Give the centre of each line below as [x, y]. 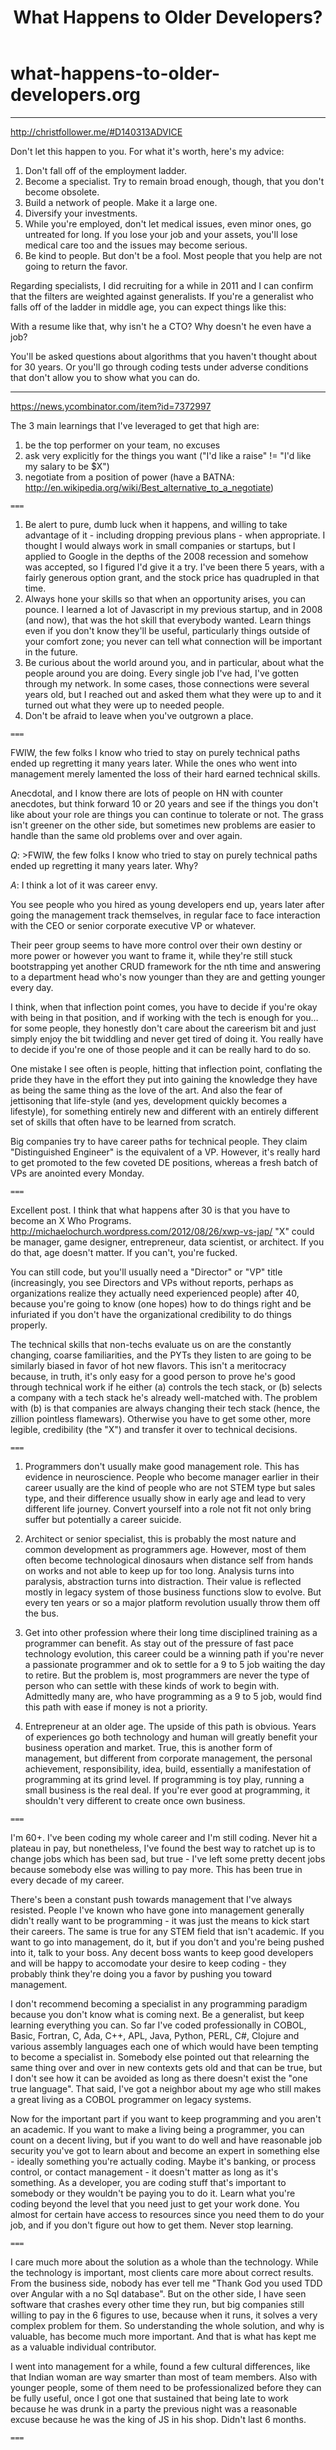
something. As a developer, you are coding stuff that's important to [148, 2182]
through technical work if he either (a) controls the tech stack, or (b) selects [166, 1387]
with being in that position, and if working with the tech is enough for [152, 1017]
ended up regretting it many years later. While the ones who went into [154, 763]
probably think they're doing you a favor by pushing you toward [141, 1973]
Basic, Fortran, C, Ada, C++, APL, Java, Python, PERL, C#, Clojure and [155, 2035]
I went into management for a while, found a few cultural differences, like [160, 2366]
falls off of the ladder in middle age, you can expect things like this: [148, 307]
